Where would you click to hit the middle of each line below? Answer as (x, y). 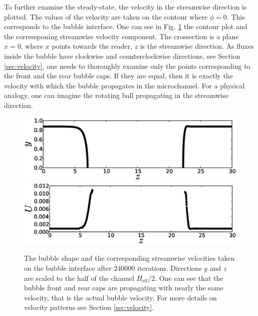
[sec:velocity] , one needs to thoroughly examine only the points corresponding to (127, 66)
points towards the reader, (92, 46)
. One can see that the (189, 278)
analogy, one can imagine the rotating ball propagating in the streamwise (116, 95)
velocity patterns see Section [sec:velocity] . (89, 307)
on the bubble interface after (68, 268)
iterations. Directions (170, 268)
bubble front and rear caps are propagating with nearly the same (124, 288)
